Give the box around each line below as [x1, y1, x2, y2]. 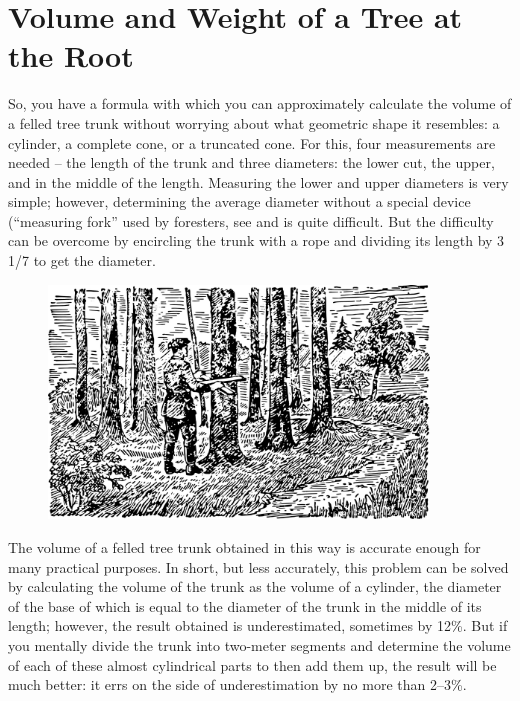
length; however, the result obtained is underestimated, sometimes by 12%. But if [8, 615, 508, 636]
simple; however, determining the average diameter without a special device [8, 191, 471, 212]
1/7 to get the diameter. [8, 250, 156, 271]
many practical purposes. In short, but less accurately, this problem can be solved [8, 556, 509, 577]
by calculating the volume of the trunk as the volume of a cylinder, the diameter [8, 576, 502, 597]
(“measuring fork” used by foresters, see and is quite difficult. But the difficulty [8, 210, 494, 231]
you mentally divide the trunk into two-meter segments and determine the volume [8, 634, 511, 655]
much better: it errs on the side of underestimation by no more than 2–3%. [8, 674, 467, 695]
